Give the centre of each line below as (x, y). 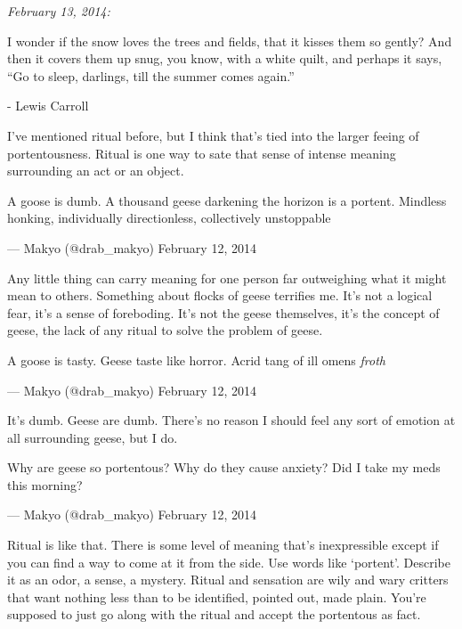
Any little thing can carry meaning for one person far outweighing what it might (227, 278)
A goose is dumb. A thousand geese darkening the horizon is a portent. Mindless (227, 200)
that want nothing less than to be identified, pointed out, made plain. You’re (217, 596)
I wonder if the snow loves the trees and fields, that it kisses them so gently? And (230, 41)
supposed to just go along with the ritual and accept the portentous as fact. (214, 614)
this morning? (45, 484)
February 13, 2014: (59, 11)
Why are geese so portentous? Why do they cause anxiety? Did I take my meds (224, 467)
